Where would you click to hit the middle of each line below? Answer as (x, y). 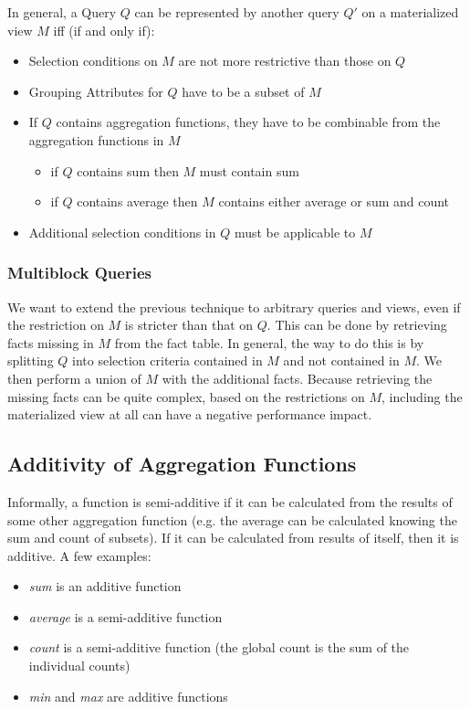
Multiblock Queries (79, 273)
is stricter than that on (189, 325)
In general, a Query (62, 12)
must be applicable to (295, 232)
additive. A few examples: (79, 555)
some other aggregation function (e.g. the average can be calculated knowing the (232, 519)
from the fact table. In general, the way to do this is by (269, 342)
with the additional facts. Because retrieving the (297, 378)
